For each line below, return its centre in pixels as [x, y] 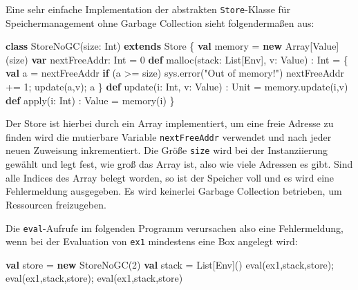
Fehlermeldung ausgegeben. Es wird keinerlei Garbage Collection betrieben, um [174, 191]
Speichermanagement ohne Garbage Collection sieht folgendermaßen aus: [160, 22]
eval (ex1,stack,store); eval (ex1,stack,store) [94, 278]
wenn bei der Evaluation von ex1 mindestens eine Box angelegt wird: [152, 241]
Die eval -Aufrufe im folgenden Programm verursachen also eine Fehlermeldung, [175, 228]
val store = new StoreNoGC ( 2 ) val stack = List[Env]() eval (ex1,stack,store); [170, 264]
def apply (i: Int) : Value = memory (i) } [90, 100]
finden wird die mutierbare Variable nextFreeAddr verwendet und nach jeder [169, 136]
